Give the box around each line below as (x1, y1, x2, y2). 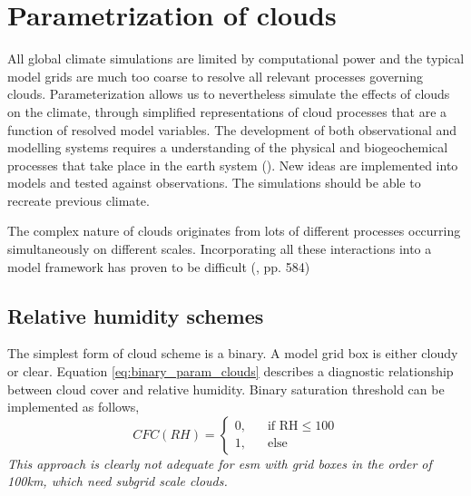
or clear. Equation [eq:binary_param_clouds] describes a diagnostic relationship (7, 362, 454, 381)
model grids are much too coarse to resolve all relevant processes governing (7, 66, 423, 85)
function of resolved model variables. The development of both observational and (7, 120, 457, 139)
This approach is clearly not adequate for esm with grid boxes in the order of (7, 453, 432, 472)
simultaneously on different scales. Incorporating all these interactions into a (7, 239, 432, 258)
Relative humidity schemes (7, 301, 264, 329)
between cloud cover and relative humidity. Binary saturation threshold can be (7, 379, 445, 398)
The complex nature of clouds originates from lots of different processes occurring (7, 221, 461, 240)
